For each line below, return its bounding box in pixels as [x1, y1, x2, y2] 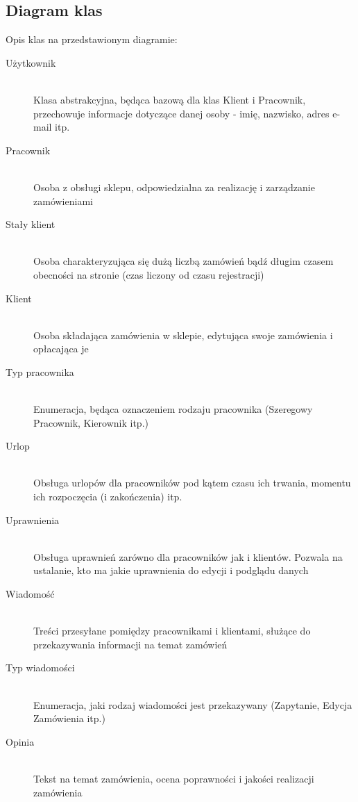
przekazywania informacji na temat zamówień [33, 637, 228, 651]
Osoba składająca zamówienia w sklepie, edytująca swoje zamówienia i [33, 327, 333, 342]
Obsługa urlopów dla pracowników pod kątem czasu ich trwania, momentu [33, 475, 351, 490]
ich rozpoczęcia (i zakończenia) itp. [33, 489, 182, 504]
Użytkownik [6, 55, 56, 69]
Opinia [6, 734, 35, 748]
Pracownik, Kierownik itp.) [33, 415, 148, 429]
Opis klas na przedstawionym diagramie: [6, 32, 178, 47]
